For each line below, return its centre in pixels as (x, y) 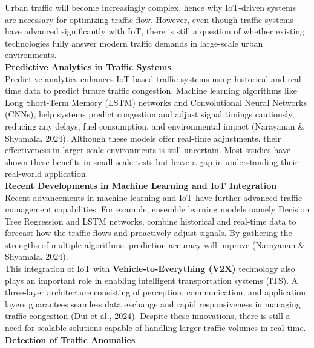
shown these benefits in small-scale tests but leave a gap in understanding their (152, 161)
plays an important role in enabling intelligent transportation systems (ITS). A (152, 280)
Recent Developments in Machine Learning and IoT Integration (141, 185)
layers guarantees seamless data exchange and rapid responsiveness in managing (153, 304)
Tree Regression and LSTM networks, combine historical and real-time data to (151, 221)
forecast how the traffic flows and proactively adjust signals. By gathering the (149, 233)
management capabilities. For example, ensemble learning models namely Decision (157, 209)
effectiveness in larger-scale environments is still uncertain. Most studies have (148, 150)
